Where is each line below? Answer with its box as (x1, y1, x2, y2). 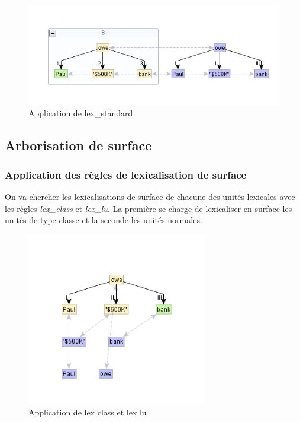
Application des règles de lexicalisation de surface (5, 167, 247, 182)
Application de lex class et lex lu (28, 406, 147, 418)
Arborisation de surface (5, 136, 152, 154)
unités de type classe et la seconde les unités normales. (5, 214, 202, 226)
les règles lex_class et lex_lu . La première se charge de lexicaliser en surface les (5, 202, 292, 214)
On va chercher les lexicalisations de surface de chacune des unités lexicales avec (5, 191, 295, 203)
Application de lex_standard (28, 107, 133, 119)
